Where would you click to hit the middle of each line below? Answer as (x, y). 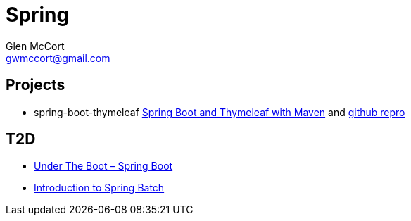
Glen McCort (35, 46)
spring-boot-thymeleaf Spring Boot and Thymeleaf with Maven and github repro (220, 112)
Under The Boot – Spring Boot (103, 166)
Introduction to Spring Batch (99, 188)
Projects (36, 85)
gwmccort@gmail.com (58, 58)
